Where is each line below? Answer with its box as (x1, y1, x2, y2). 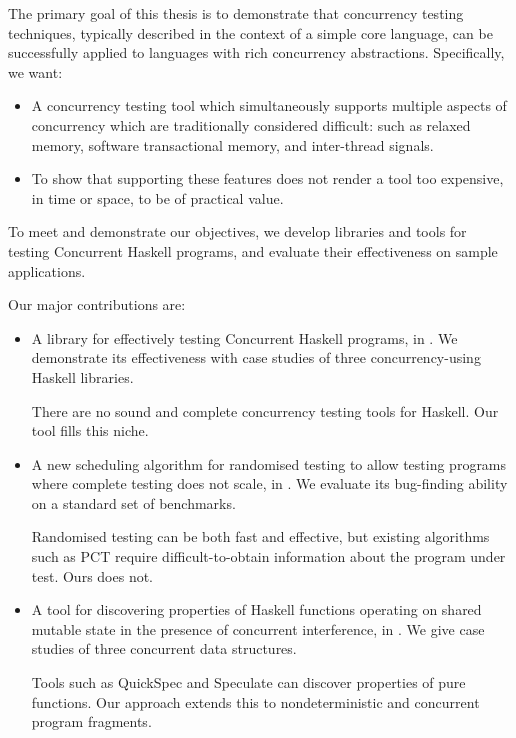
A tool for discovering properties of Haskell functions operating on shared (31, 599, 482, 620)
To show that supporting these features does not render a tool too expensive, (31, 168, 504, 189)
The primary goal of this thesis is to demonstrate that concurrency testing (8, 3, 464, 23)
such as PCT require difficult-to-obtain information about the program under (31, 546, 506, 567)
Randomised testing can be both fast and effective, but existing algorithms (31, 526, 490, 547)
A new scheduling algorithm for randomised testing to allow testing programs (31, 453, 507, 474)
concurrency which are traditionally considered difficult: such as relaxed (31, 114, 471, 135)
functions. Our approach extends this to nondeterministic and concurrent (31, 691, 480, 712)
